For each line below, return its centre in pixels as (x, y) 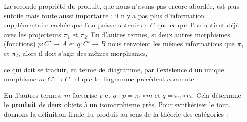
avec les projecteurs (33, 34)
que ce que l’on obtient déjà (198, 25)
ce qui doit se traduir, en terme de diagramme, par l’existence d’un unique (114, 69)
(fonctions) (20, 44)
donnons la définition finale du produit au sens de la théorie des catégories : (116, 114)
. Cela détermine (217, 95)
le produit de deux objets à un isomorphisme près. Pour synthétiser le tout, (117, 104)
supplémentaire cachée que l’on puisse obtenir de (76, 25)
